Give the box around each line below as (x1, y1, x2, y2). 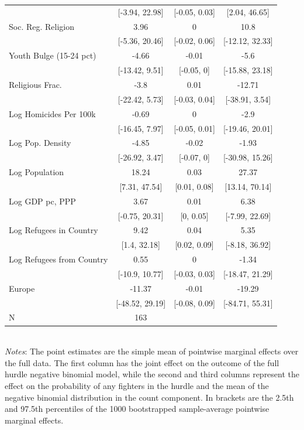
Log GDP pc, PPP (9, 194, 76, 207)
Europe (9, 282, 35, 294)
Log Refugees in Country (9, 224, 98, 236)
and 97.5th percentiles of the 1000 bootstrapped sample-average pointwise (5, 402, 270, 415)
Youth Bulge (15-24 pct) (9, 49, 96, 62)
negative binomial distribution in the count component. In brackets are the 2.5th (5, 391, 294, 403)
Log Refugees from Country (9, 253, 108, 265)
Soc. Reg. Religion (9, 20, 74, 32)
